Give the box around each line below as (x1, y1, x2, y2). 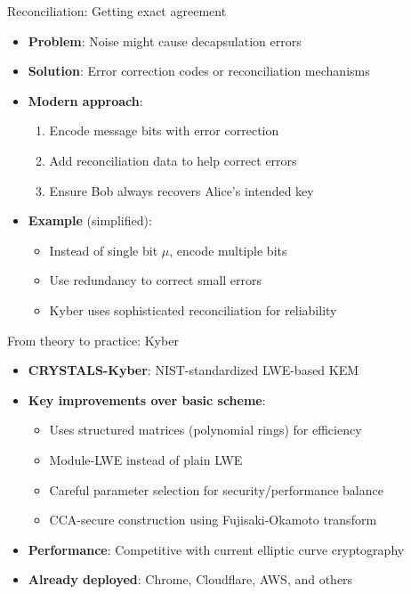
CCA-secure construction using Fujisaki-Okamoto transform (49, 510, 377, 529)
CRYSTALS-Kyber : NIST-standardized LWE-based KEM (28, 361, 359, 379)
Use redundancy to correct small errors (49, 271, 262, 289)
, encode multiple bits (169, 240, 287, 259)
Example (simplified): (28, 211, 152, 230)
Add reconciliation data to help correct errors (49, 151, 297, 169)
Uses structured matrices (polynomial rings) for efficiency (49, 420, 362, 439)
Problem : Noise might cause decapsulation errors (28, 31, 302, 50)
